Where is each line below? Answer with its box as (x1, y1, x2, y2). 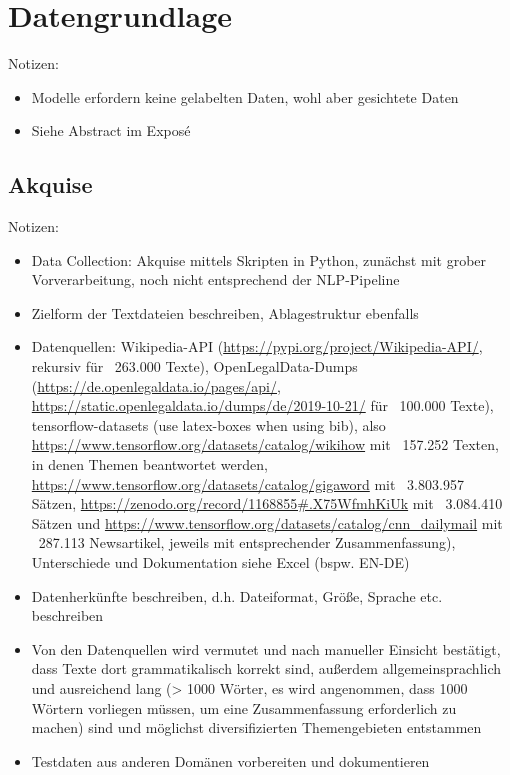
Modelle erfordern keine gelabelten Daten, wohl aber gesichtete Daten (31, 86, 459, 107)
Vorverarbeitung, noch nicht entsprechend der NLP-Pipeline (31, 269, 400, 290)
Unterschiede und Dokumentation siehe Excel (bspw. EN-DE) (31, 552, 410, 573)
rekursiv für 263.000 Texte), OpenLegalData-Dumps (31, 356, 358, 377)
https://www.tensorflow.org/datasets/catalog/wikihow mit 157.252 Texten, (31, 434, 499, 455)
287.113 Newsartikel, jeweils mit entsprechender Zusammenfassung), (38, 532, 456, 553)
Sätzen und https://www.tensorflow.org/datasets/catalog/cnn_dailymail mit (31, 512, 503, 533)
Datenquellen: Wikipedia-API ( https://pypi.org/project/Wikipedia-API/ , (31, 336, 483, 357)
